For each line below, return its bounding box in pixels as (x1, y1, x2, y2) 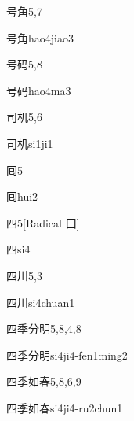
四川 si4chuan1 (6, 294, 75, 310)
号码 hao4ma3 (6, 82, 71, 98)
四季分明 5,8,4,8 (6, 320, 81, 337)
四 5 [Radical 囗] (6, 214, 80, 231)
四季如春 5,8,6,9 (6, 373, 81, 390)
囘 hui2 (6, 188, 38, 205)
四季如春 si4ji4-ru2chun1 (6, 399, 123, 415)
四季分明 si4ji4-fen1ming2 (6, 346, 128, 363)
